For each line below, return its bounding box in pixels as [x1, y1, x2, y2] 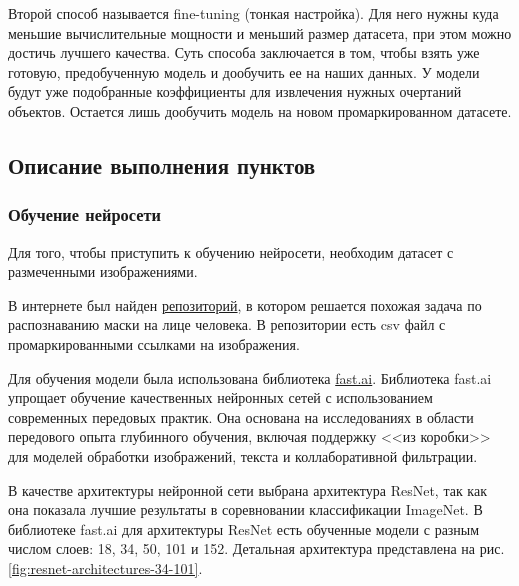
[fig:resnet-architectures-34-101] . [8, 557, 203, 578]
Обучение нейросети [8, 202, 161, 227]
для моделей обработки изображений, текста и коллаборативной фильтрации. [8, 445, 478, 466]
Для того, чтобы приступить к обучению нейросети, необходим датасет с [8, 241, 454, 262]
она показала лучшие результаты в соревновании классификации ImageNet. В [8, 499, 483, 520]
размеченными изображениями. [8, 261, 198, 282]
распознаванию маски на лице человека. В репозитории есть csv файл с [8, 314, 446, 335]
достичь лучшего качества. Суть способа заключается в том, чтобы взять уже [8, 42, 480, 63]
